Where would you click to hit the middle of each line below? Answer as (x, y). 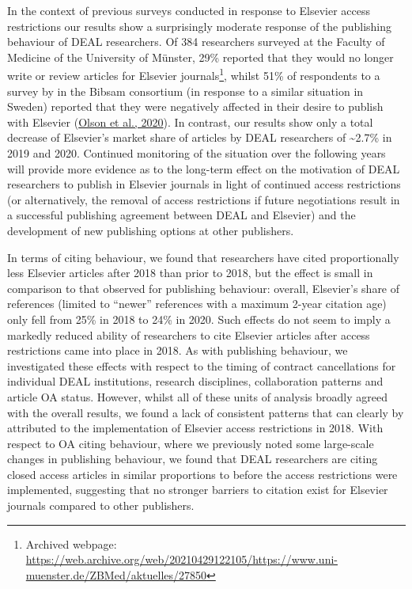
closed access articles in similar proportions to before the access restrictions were (202, 474)
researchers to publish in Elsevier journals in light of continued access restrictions (204, 184)
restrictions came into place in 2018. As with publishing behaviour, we (178, 350)
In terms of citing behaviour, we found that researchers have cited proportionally (203, 257)
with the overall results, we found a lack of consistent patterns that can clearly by (206, 412)
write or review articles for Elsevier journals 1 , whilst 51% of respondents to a (194, 74)
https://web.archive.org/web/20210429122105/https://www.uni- (181, 559)
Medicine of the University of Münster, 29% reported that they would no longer (200, 57)
